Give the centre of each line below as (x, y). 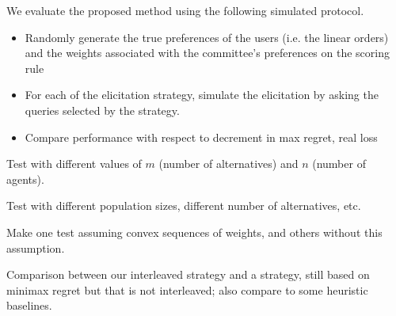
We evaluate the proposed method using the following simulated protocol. (185, 10)
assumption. (36, 247)
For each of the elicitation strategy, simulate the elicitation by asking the (202, 95)
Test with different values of (74, 164)
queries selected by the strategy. (102, 110)
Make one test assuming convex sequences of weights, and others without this (194, 232)
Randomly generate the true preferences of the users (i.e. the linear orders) (207, 37)
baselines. (29, 305)
